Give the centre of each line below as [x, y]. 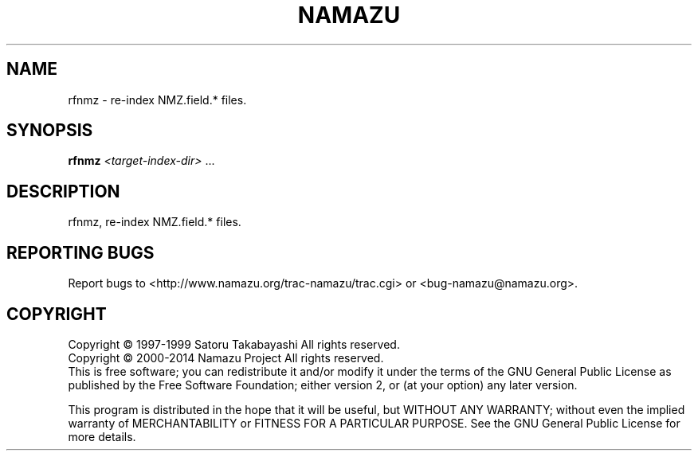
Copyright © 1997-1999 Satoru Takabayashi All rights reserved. [234, 344]
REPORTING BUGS [80, 252]
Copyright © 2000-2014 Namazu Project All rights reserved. [226, 357]
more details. [102, 436]
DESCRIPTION [63, 191]
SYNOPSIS [50, 131]
